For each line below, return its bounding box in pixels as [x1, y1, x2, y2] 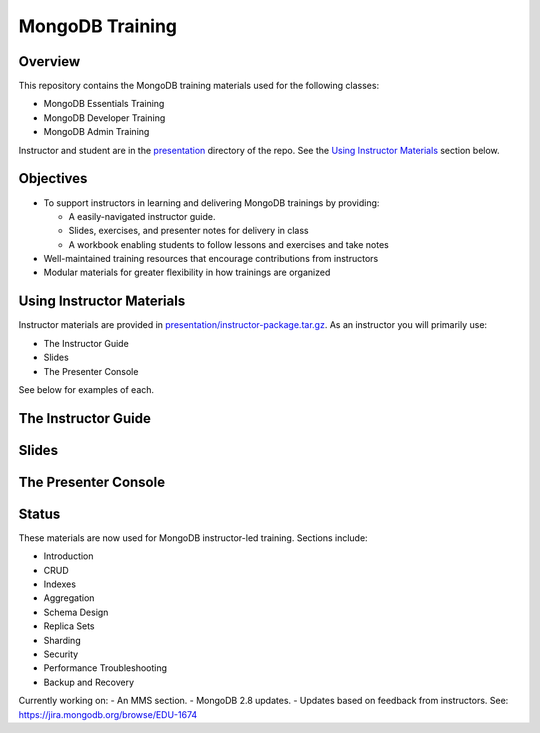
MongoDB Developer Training [43, 111, 166, 124]
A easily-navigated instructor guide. [68, 210, 216, 222]
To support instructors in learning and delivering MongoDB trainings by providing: [43, 196, 380, 209]
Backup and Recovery [43, 676, 135, 688]
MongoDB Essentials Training [43, 98, 165, 110]
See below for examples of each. [18, 383, 155, 395]
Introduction [43, 550, 94, 562]
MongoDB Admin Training [43, 126, 150, 138]
